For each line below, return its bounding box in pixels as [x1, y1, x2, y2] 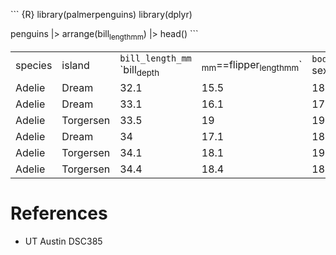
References [10, 202, 108, 225]
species [15, 59, 53, 73]
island [61, 59, 90, 73]
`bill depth [119, 62, 160, 78]
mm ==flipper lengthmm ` [201, 57, 303, 73]
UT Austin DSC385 [24, 235, 103, 247]
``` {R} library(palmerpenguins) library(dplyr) [10, 9, 193, 20]
